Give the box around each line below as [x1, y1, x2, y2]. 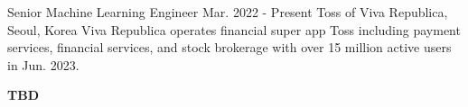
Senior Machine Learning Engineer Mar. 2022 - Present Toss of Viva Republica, [7, 3, 448, 21]
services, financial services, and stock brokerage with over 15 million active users [7, 38, 452, 57]
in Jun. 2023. [7, 55, 80, 74]
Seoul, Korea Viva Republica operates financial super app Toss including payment [7, 20, 461, 39]
